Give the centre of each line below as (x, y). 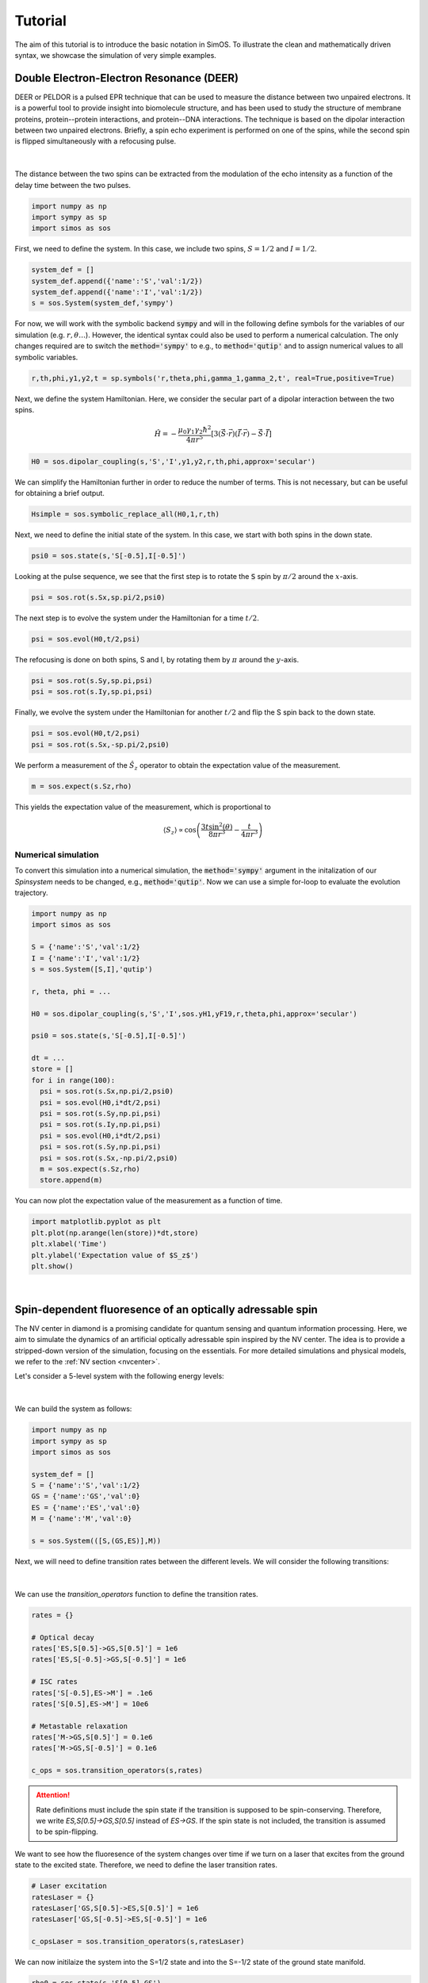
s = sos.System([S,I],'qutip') (92, 969)
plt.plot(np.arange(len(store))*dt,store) (115, 1233)
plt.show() (52, 1266)
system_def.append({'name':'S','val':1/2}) (117, 281)
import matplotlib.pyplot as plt (96, 1222)
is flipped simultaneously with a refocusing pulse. (96, 141)
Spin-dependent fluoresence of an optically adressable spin (166, 1309)
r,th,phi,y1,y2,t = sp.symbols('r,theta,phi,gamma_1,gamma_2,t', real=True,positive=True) (213, 378)
